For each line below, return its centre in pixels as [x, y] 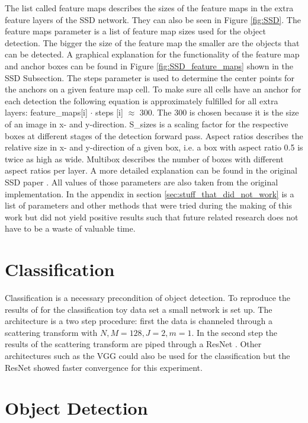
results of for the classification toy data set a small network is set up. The [139, 309]
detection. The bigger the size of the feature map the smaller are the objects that [152, 42]
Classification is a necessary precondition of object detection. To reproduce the [147, 297]
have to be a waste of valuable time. [70, 228]
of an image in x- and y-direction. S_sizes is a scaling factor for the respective [147, 124]
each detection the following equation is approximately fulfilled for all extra [142, 100]
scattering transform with [51, 332]
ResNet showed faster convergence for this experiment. [104, 367]
